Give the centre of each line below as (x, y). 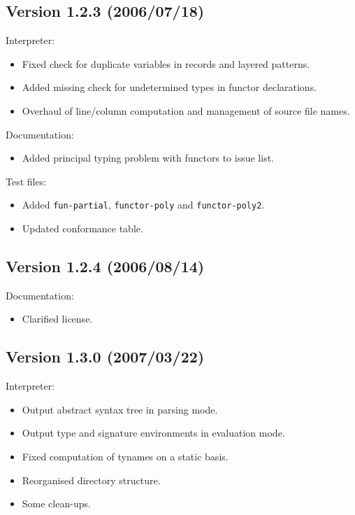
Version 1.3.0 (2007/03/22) (105, 357)
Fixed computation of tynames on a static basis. (125, 456)
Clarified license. (57, 319)
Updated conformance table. (82, 228)
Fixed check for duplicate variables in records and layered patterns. (166, 63)
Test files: (26, 181)
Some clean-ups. (56, 503)
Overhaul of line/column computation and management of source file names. (186, 110)
